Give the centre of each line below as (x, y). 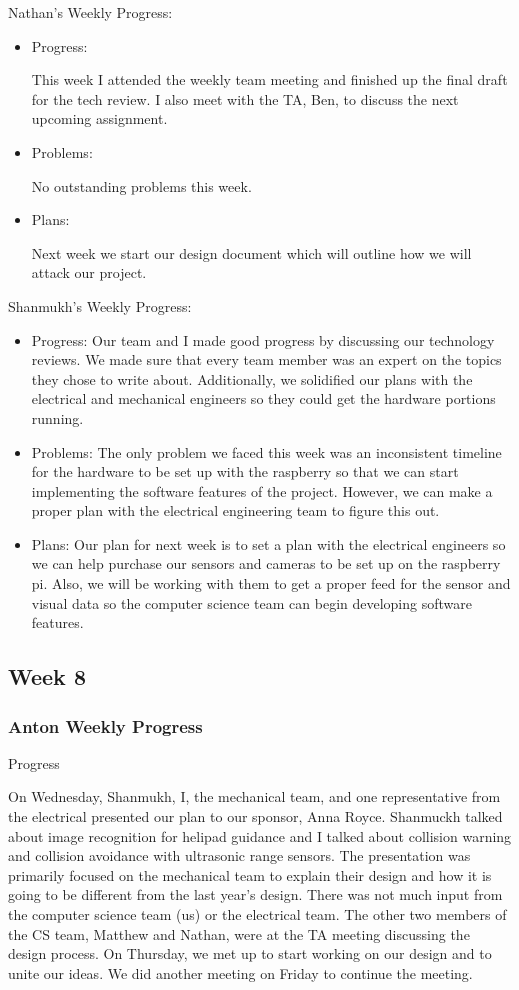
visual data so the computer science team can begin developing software (251, 602)
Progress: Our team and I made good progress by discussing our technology (263, 339)
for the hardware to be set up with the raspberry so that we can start (245, 471)
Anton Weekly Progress (105, 725)
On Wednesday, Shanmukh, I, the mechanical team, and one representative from (254, 796)
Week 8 (47, 676)
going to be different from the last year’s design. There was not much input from (255, 894)
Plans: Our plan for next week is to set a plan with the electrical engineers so (268, 543)
